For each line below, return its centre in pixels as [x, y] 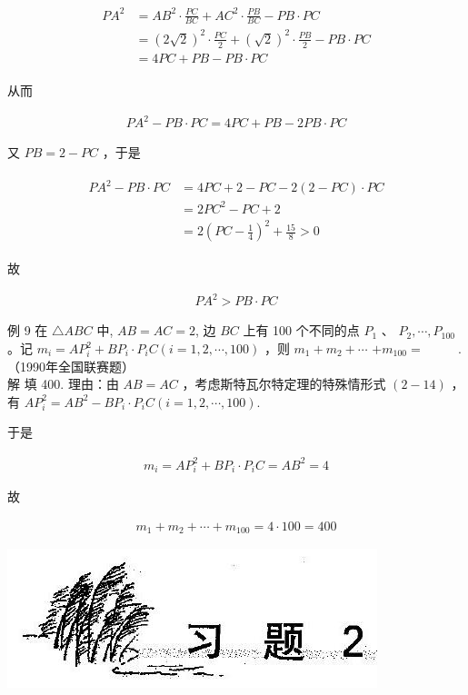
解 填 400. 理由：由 [63, 384]
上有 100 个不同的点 [301, 330]
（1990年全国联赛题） [71, 366]
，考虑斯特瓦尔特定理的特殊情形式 [284, 384]
